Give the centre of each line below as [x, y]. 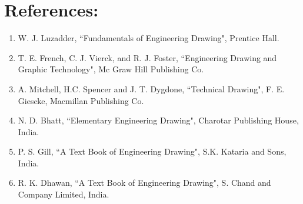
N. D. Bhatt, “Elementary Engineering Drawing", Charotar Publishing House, [158, 120]
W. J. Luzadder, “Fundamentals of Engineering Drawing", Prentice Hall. [149, 38]
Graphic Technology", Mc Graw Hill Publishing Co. [111, 69]
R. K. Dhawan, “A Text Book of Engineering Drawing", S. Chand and [144, 183]
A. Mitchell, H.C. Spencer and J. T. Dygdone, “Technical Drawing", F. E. [151, 88]
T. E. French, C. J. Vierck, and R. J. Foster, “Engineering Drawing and [147, 57]
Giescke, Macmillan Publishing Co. [81, 100]
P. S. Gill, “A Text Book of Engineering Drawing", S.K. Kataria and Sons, [152, 151]
